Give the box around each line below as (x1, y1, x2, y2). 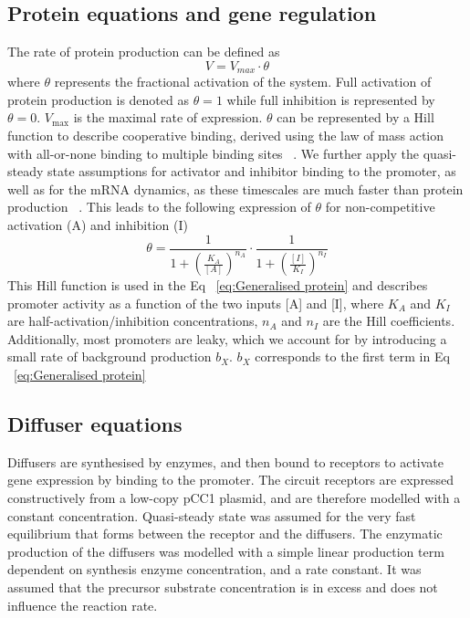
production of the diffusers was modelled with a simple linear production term (7, 541, 444, 560)
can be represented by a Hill (277, 108, 434, 127)
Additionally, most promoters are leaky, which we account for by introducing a (7, 329, 447, 348)
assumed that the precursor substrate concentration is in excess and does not (7, 577, 438, 596)
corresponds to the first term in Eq (255, 347, 450, 366)
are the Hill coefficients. (322, 311, 455, 330)
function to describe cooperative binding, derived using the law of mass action (7, 126, 444, 145)
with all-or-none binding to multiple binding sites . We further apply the (7, 143, 420, 162)
